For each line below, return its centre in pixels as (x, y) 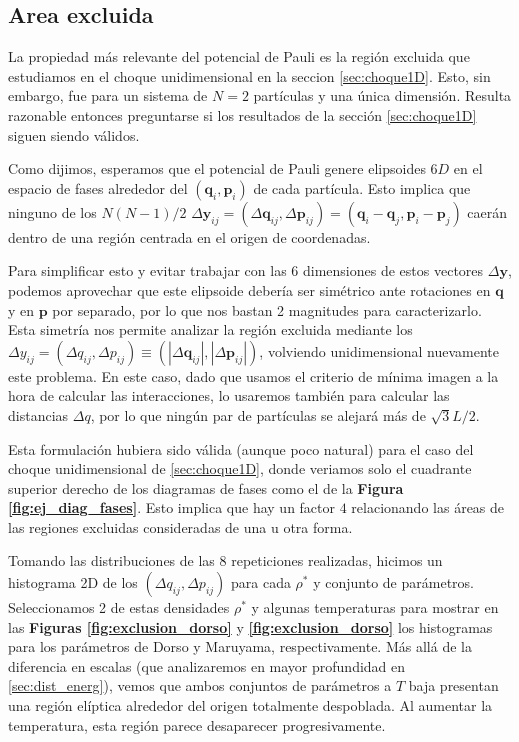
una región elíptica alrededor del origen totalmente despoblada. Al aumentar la (250, 705)
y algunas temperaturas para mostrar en (375, 607)
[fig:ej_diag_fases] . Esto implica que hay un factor (172, 507)
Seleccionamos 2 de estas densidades (119, 607)
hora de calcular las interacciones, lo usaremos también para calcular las (229, 395)
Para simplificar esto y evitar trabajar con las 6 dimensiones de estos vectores (246, 270)
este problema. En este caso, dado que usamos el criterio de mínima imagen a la (253, 375)
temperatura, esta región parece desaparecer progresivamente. (197, 724)
